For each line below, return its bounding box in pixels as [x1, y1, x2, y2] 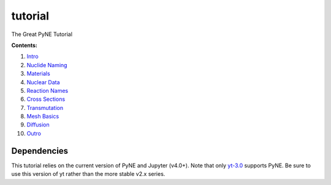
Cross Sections [26, 95, 66, 103]
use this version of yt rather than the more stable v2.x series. [11, 170, 165, 178]
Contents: [11, 42, 38, 49]
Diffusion [26, 121, 50, 128]
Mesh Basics [26, 113, 59, 120]
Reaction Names [26, 87, 69, 94]
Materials [26, 70, 50, 78]
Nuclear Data [26, 78, 61, 85]
